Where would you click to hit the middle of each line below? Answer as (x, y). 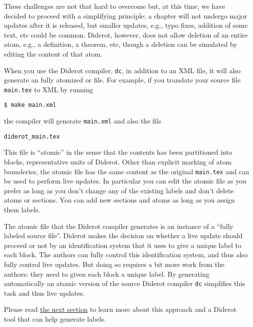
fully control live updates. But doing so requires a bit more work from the (114, 264)
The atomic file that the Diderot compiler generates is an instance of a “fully (119, 226)
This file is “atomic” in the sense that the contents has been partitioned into (118, 152)
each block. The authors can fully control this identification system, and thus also (126, 255)
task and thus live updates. (44, 293)
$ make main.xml (30, 105)
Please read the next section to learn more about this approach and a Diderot (120, 309)
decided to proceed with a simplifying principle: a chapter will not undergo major (126, 15)
